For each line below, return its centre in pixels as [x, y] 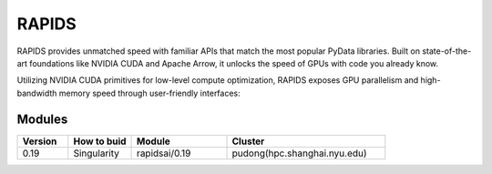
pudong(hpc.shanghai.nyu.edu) [300, 153]
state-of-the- [447, 51]
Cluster [248, 141]
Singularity [97, 153]
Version [40, 141]
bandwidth [37, 93]
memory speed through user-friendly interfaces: [149, 93]
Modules [42, 119]
